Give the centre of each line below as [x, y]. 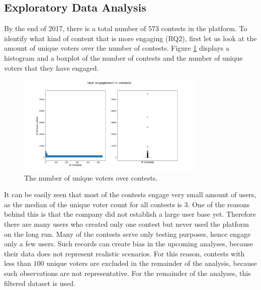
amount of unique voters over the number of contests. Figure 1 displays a [117, 48]
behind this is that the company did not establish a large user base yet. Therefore [130, 214]
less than [18, 263]
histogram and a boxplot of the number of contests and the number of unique [123, 57]
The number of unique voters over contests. [91, 177]
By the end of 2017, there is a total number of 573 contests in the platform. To [126, 28]
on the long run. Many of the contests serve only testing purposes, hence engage [127, 234]
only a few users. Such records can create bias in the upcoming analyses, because [129, 244]
